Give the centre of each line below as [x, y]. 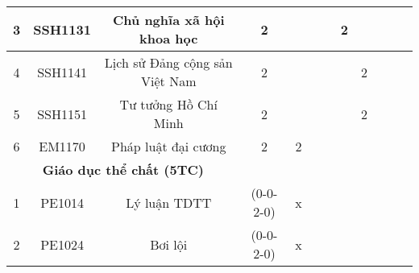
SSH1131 [62, 29]
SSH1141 [62, 72]
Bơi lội [169, 244]
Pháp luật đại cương [169, 146]
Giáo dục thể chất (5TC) [123, 170]
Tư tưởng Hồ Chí [168, 104]
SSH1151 [62, 114]
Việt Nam [169, 81]
